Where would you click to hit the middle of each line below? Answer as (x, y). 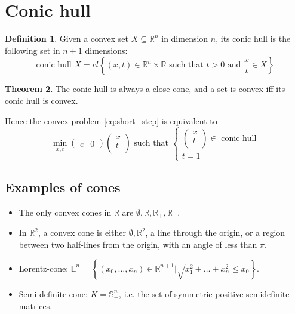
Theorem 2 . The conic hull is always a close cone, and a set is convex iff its (145, 89)
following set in (33, 50)
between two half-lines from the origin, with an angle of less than (138, 244)
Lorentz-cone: (44, 268)
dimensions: (106, 50)
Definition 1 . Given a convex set (67, 39)
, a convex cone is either (82, 233)
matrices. (36, 305)
